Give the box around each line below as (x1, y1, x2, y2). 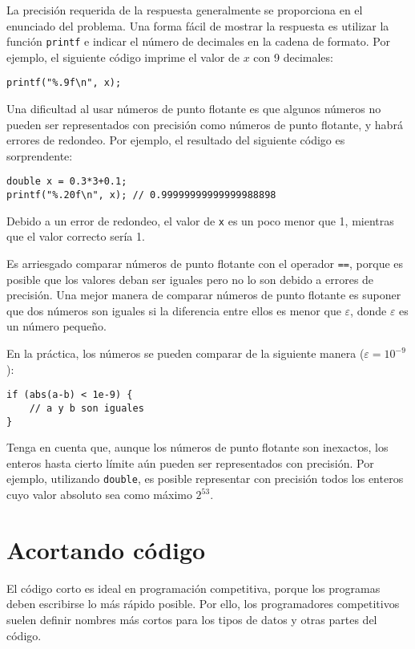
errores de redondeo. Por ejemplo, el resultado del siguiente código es (6, 132, 345, 148)
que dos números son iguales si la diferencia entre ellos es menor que (6, 302, 341, 318)
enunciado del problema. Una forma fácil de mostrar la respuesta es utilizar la (6, 17, 389, 34)
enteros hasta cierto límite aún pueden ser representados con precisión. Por (6, 454, 374, 471)
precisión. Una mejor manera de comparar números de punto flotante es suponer (6, 286, 401, 303)
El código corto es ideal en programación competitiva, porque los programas (6, 579, 381, 596)
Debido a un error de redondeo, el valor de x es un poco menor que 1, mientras (6, 212, 394, 229)
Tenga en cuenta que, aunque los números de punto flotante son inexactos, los (6, 439, 389, 456)
